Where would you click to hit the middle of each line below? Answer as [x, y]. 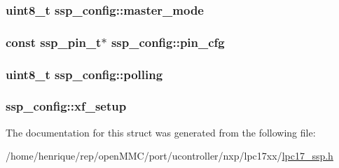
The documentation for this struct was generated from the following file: [161, 132]
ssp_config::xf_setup [66, 106]
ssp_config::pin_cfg [168, 42]
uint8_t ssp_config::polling [84, 74]
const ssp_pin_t [54, 42]
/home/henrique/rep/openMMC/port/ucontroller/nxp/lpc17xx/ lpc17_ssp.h [169, 156]
